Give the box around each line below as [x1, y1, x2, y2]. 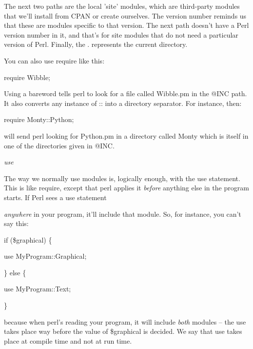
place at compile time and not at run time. [4, 335, 132, 346]
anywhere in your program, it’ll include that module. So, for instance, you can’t [4, 208, 241, 219]
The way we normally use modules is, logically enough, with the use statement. [4, 173, 240, 183]
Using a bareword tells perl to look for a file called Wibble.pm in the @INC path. [4, 88, 247, 99]
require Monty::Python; [4, 114, 74, 124]
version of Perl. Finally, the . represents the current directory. [4, 39, 188, 49]
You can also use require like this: [4, 55, 105, 65]
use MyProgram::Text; [4, 284, 71, 294]
